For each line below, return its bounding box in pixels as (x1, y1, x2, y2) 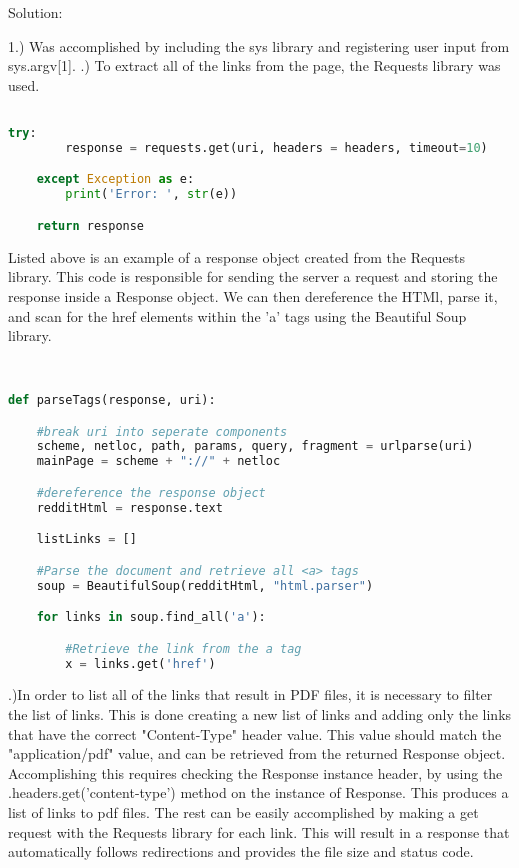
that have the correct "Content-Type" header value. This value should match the (8, 723, 502, 744)
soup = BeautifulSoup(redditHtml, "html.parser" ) (36, 578, 374, 593)
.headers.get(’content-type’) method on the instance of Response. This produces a (8, 782, 509, 803)
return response (36, 218, 145, 233)
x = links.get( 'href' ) (65, 656, 216, 671)
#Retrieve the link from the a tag (65, 641, 302, 656)
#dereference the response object (36, 485, 266, 500)
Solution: (8, 2, 63, 22)
